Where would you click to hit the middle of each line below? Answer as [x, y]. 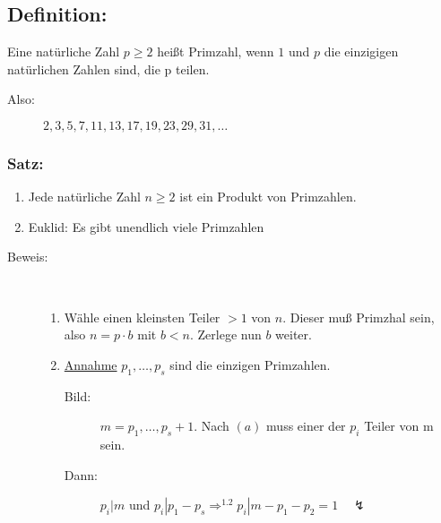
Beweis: [28, 257]
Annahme [91, 364]
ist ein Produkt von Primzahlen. [268, 197]
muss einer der [306, 426]
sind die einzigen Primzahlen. [250, 364]
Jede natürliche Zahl [84, 197]
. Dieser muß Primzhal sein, [359, 317]
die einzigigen [361, 51]
